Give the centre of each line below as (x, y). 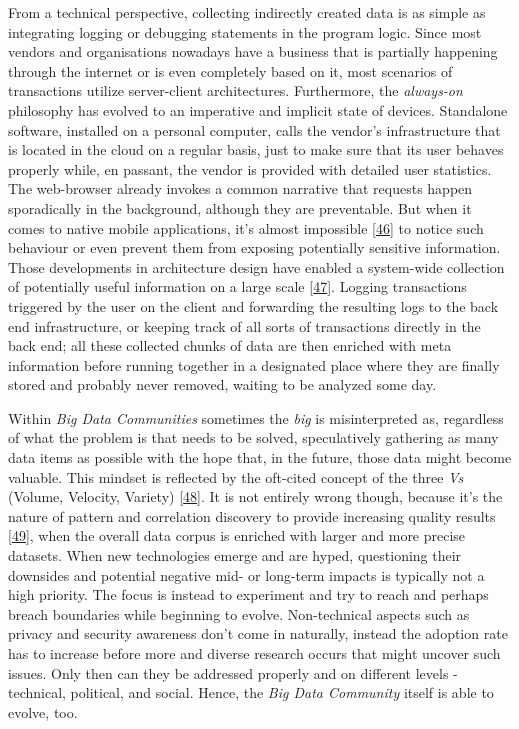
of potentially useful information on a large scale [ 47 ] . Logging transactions (237, 286)
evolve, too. (43, 711)
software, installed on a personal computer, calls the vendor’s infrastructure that (254, 129)
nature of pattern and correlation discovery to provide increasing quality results (252, 515)
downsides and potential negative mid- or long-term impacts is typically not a (246, 574)
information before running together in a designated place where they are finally (254, 364)
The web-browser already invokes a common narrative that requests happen (240, 188)
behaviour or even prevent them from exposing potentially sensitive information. (254, 247)
